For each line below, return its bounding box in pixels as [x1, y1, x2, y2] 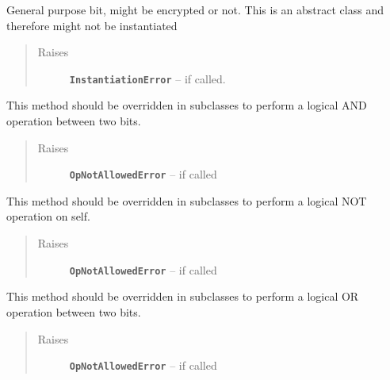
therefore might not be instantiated [6, 17, 178, 33]
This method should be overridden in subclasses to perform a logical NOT [6, 192, 367, 209]
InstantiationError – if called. [69, 70, 226, 86]
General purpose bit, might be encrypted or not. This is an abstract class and [6, 2, 384, 17]
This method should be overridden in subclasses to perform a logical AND [6, 97, 367, 113]
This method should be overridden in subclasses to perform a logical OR [6, 288, 359, 305]
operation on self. [6, 208, 90, 225]
